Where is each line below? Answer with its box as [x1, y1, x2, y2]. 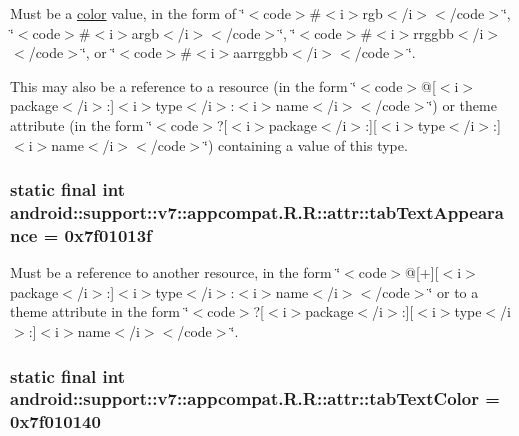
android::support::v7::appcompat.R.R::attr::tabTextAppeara [10, 200, 504, 224]
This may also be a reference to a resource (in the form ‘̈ [10, 75, 357, 96]
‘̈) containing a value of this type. [204, 134, 408, 155]
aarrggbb [233, 42, 288, 63]
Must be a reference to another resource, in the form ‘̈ [10, 262, 341, 283]
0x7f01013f [64, 222, 152, 247]
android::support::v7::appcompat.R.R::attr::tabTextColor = [10, 386, 500, 411]
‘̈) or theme [428, 95, 497, 116]
